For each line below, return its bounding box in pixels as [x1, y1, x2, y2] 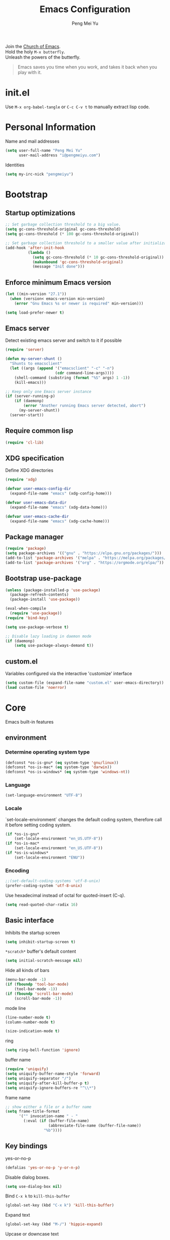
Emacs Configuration [39, 4, 131, 15]
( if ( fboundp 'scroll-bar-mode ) [5, 991, 73, 996]
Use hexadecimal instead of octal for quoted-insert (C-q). [5, 892, 125, 898]
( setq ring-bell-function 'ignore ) [5, 1048, 80, 1053]
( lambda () [27, 250, 51, 255]
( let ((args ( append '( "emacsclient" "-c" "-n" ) [10, 366, 114, 371]
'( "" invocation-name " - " [18, 1114, 78, 1119]
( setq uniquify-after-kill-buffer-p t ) [5, 1081, 90, 1086]
